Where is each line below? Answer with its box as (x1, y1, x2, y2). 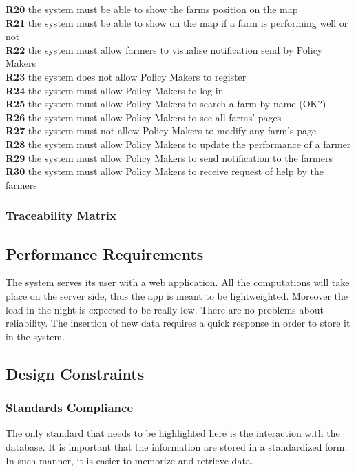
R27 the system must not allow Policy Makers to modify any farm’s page (6, 123, 317, 138)
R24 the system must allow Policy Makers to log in (6, 83, 224, 97)
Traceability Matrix (6, 207, 116, 224)
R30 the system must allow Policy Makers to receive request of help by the (6, 164, 324, 178)
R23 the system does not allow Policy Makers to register (6, 69, 247, 83)
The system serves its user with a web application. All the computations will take (6, 275, 350, 289)
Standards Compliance (6, 399, 134, 416)
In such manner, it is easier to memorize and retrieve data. (6, 453, 253, 467)
